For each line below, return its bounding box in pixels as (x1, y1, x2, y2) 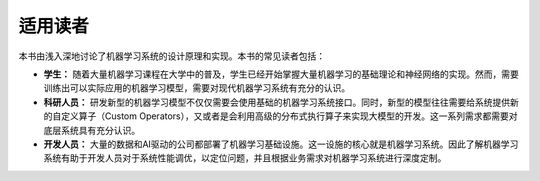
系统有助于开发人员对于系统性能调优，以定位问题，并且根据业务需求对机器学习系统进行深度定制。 (43, 152, 447, 164)
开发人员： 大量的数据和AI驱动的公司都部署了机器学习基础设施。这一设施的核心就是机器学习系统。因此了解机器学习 (43, 138, 519, 150)
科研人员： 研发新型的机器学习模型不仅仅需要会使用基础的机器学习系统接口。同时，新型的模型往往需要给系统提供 (43, 96, 510, 108)
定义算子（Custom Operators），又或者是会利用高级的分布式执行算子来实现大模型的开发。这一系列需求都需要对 (60, 110, 519, 122)
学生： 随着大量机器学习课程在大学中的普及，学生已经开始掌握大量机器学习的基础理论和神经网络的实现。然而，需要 (43, 68, 519, 80)
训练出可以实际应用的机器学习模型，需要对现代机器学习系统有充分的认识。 (43, 82, 350, 94)
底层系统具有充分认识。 (43, 124, 140, 136)
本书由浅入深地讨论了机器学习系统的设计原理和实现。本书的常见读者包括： (18, 50, 325, 62)
